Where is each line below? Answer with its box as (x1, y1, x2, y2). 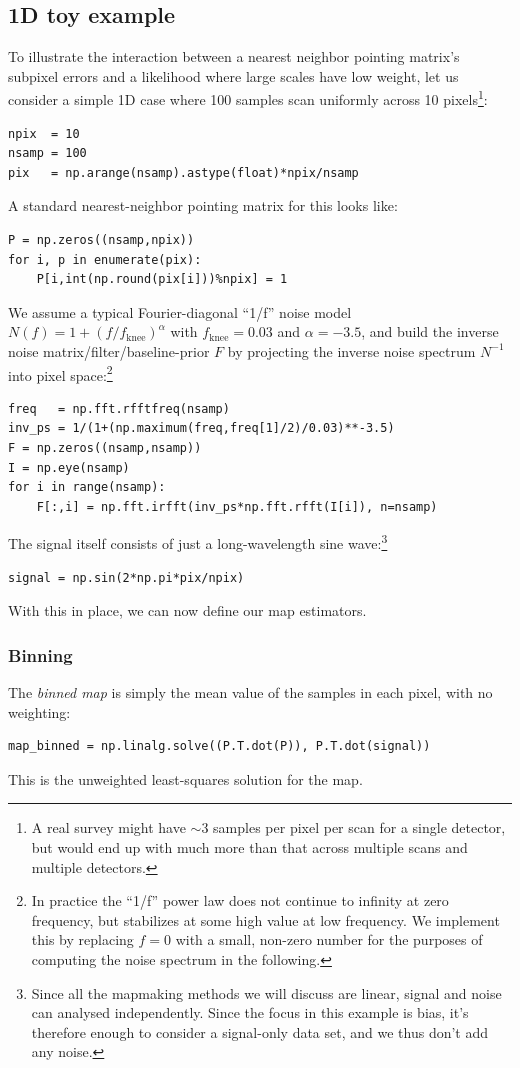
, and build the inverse (361, 321, 499, 342)
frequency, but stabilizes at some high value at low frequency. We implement (31, 909, 500, 930)
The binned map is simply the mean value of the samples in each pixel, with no (8, 682, 493, 703)
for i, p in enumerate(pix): (8, 252, 202, 267)
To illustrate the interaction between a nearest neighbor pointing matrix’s (8, 46, 460, 67)
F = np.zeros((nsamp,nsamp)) (8, 441, 202, 456)
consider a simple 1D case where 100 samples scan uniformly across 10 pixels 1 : (8, 86, 488, 110)
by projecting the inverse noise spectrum (227, 340, 476, 361)
